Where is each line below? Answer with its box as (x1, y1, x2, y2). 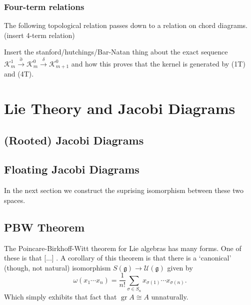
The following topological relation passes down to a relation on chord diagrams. (4, 20, 247, 30)
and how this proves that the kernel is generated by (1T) (71, 58, 245, 68)
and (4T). (4, 68, 34, 79)
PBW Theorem (4, 219, 85, 234)
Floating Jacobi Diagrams (4, 161, 139, 177)
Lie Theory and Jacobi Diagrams (4, 98, 235, 118)
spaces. (4, 194, 25, 205)
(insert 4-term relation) (4, 29, 75, 40)
